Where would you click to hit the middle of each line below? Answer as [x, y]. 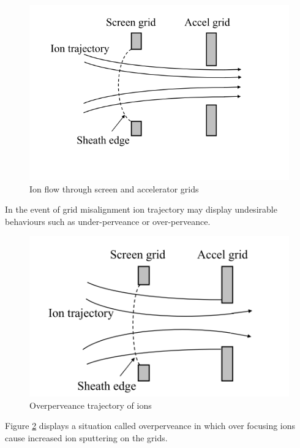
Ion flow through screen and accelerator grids [114, 188]
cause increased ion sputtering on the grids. [86, 437]
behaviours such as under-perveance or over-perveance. [108, 221]
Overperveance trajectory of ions [91, 405]
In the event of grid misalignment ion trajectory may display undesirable [141, 209]
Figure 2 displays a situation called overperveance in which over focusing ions [150, 426]
